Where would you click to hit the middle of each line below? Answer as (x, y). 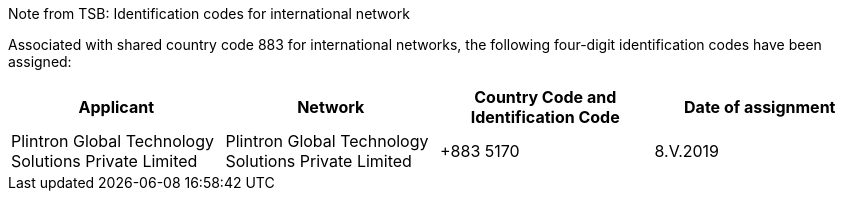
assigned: (40, 61)
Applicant (116, 107)
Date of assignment (760, 107)
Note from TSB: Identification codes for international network (209, 13)
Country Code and (545, 97)
